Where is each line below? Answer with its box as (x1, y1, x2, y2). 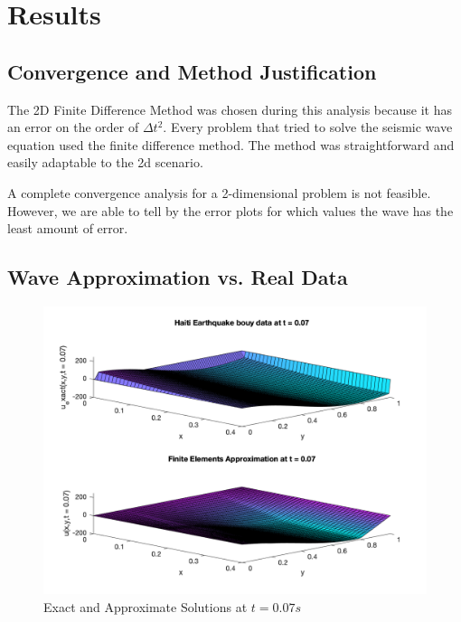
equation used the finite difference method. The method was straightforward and (7, 135, 455, 154)
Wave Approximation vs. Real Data (7, 263, 348, 291)
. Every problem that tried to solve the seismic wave (163, 118, 453, 137)
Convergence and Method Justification (7, 57, 377, 85)
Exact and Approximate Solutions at (43, 597, 248, 616)
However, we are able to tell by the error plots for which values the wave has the (7, 201, 454, 220)
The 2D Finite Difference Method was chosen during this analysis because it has (7, 99, 452, 118)
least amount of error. (7, 219, 128, 238)
